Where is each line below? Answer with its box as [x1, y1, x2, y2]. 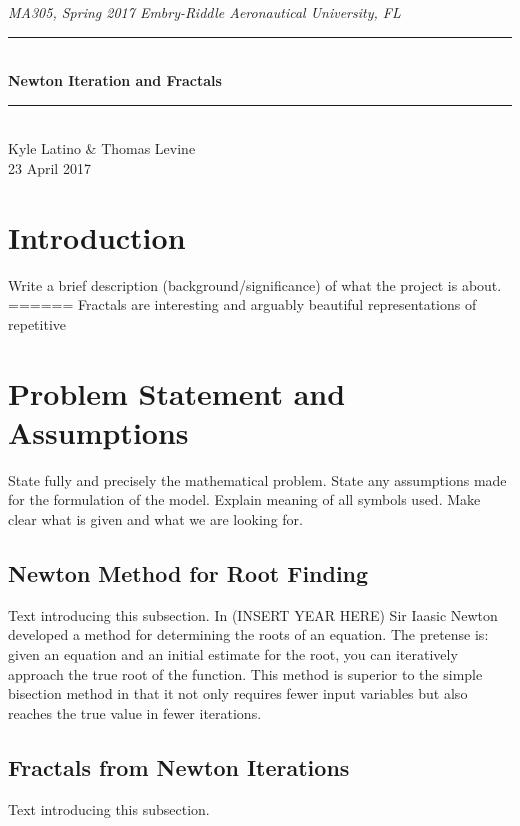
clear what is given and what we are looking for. [8, 508, 303, 529]
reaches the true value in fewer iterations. [8, 702, 262, 723]
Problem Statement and [8, 372, 346, 413]
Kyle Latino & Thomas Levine [8, 138, 196, 159]
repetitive [8, 313, 66, 334]
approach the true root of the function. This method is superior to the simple [8, 663, 483, 684]
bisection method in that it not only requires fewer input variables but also [8, 683, 468, 704]
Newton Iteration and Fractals [8, 70, 222, 91]
